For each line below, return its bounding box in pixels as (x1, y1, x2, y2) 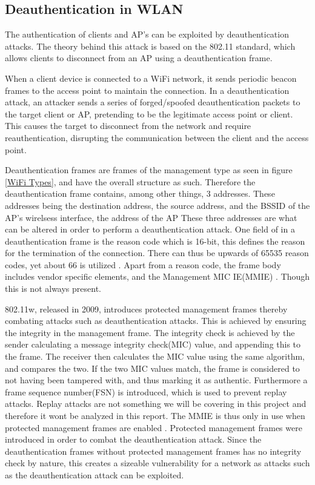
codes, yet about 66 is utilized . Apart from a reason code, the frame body (5, 258, 281, 271)
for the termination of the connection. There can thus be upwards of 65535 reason (5, 246, 309, 259)
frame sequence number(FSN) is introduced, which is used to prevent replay (5, 385, 287, 398)
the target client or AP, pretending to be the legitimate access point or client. (5, 107, 293, 120)
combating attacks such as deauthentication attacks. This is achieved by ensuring (5, 314, 307, 327)
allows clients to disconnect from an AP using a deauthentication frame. (5, 51, 273, 64)
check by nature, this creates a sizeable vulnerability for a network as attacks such (5, 457, 310, 469)
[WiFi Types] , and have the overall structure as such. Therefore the (5, 175, 256, 188)
